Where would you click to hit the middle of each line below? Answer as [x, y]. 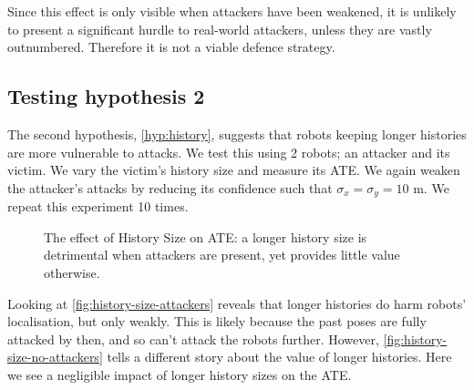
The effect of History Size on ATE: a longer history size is [206, 236]
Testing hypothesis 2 [106, 96]
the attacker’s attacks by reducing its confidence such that [170, 187]
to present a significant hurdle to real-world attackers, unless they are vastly [220, 29]
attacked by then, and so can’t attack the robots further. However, [193, 339]
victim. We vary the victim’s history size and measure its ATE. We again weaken [234, 170]
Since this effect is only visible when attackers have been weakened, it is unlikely [232, 11]
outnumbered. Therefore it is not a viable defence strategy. [171, 47]
